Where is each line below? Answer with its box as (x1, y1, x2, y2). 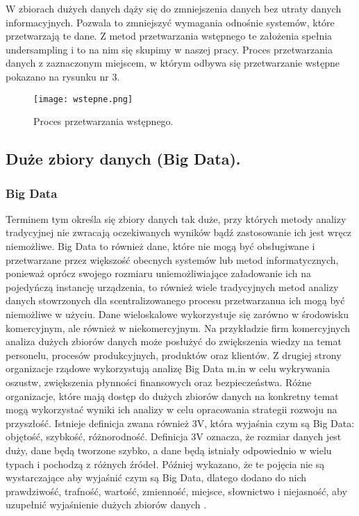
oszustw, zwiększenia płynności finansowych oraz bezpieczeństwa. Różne (6, 374, 312, 389)
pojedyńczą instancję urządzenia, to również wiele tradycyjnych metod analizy (6, 279, 339, 294)
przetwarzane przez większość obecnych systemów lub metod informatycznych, (6, 252, 339, 267)
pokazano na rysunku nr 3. (6, 69, 120, 83)
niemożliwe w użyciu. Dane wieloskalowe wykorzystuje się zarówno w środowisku (6, 306, 349, 321)
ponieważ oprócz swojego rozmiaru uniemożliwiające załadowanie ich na (6, 266, 312, 281)
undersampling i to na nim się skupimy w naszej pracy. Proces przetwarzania (6, 42, 333, 56)
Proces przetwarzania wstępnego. (33, 114, 174, 128)
